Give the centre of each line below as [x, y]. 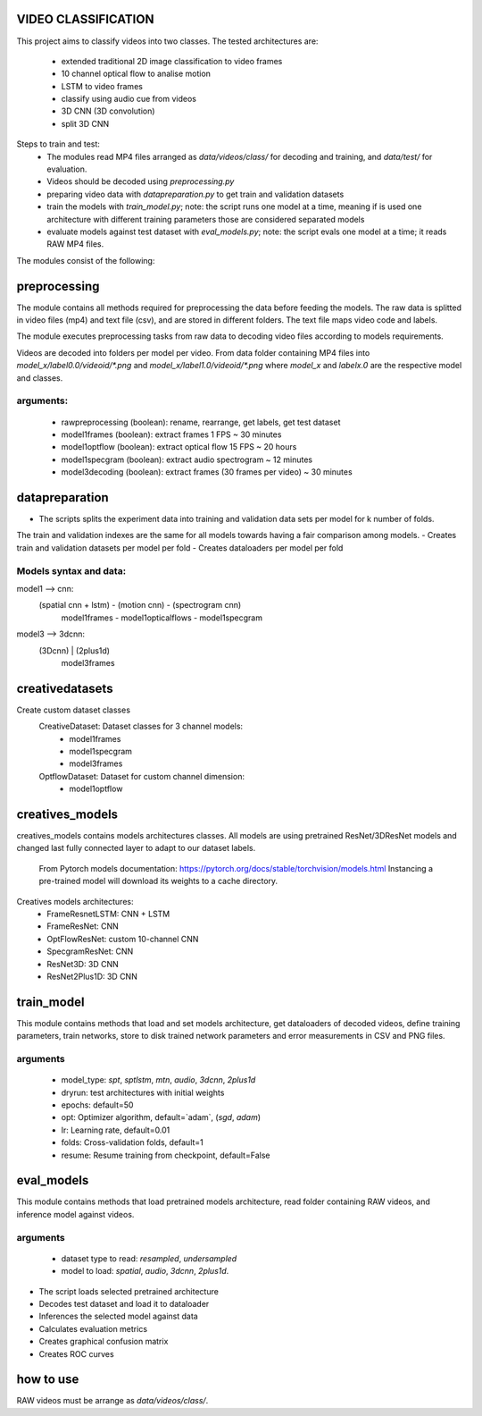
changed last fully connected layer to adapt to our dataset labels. [136, 848]
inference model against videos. [75, 1214]
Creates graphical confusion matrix [104, 1342]
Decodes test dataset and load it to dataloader [124, 1304]
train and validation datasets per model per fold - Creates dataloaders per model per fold [180, 548]
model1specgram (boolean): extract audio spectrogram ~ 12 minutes [187, 459]
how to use [48, 1380]
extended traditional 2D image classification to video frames [172, 61]
